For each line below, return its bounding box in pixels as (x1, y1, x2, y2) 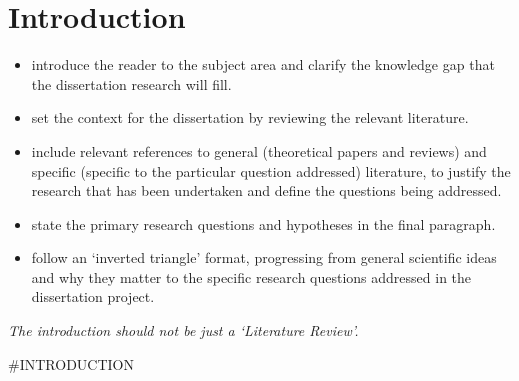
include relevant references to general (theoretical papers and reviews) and (31, 140, 487, 161)
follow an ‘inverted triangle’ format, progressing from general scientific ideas (31, 247, 497, 268)
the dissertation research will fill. (31, 73, 232, 94)
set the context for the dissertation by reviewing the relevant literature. (31, 107, 469, 128)
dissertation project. (31, 286, 155, 307)
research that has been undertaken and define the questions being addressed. (31, 180, 502, 201)
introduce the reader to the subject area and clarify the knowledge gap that (31, 54, 495, 75)
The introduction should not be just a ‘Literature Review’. (8, 320, 359, 341)
